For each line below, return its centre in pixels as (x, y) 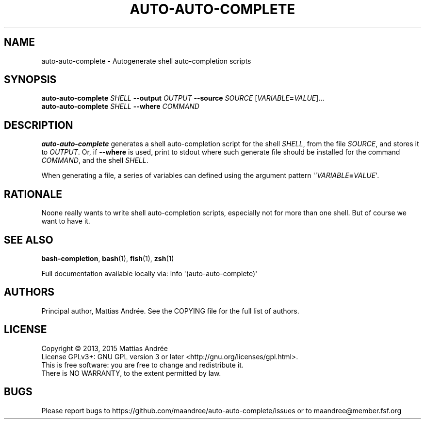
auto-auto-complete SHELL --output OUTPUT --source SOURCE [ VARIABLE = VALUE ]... (183, 98)
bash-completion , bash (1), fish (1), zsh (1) (108, 258)
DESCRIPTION (39, 125)
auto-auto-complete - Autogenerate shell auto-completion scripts (146, 61)
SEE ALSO (29, 240)
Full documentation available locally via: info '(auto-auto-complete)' (149, 273)
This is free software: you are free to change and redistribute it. (142, 365)
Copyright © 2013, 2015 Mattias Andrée (105, 348)
